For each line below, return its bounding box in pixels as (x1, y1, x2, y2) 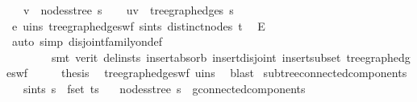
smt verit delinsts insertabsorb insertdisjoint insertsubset (51, 48, 341, 65)
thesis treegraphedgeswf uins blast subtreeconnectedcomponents (61, 64, 407, 81)
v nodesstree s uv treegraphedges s (23, 2, 234, 18)
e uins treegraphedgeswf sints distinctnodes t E (11, 17, 265, 34)
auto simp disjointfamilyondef (11, 33, 163, 50)
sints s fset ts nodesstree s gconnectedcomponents (23, 80, 306, 96)
